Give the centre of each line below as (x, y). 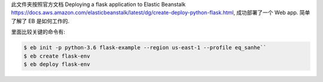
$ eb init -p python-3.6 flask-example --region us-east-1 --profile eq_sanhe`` (145, 48)
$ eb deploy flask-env (57, 64)
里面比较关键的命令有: (38, 32)
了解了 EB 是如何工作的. (40, 21)
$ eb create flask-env (57, 56)
